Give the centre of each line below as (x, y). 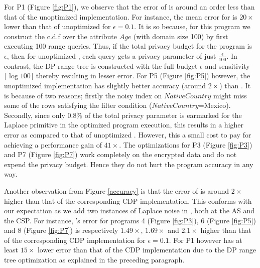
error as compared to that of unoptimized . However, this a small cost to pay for (128, 134)
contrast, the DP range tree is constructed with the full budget (101, 65)
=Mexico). (215, 105)
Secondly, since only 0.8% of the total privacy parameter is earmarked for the (123, 115)
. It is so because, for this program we (192, 26)
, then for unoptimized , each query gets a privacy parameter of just (111, 55)
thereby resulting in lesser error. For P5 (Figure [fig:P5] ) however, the (143, 76)
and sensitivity (227, 65)
